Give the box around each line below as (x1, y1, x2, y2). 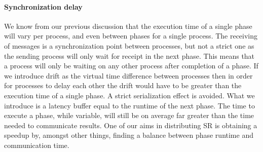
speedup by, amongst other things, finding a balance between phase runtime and (4, 130, 253, 140)
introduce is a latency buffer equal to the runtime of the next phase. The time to (4, 100, 255, 110)
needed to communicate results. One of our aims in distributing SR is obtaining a (4, 120, 257, 130)
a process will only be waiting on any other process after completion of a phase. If (4, 60, 258, 71)
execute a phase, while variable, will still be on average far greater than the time (4, 110, 254, 121)
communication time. (4, 139, 69, 150)
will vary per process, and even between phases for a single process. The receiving (4, 30, 258, 41)
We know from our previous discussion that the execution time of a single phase (4, 20, 252, 31)
